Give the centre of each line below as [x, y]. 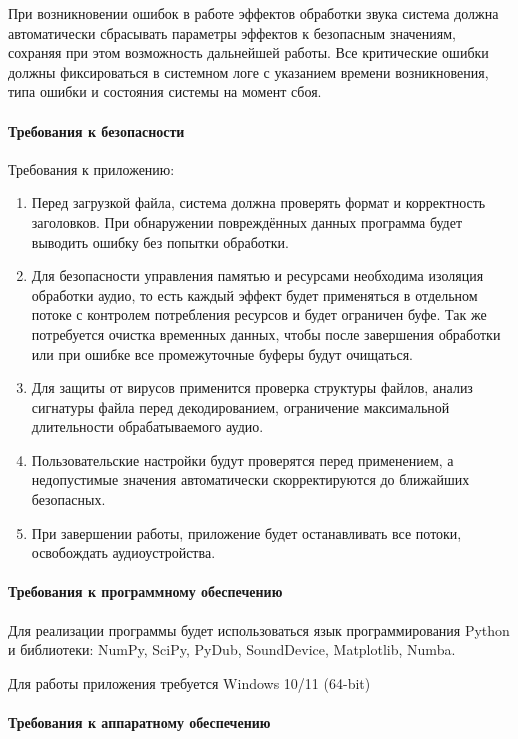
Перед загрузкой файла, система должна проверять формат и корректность [258, 202]
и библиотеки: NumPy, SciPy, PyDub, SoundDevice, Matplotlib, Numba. [232, 649]
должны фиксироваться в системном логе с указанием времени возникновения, [248, 71]
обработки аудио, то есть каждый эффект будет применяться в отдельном [254, 294]
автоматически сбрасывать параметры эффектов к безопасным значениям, [232, 32]
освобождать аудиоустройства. [123, 552]
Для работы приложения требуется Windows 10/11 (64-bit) [189, 682]
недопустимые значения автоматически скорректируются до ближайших [250, 479]
